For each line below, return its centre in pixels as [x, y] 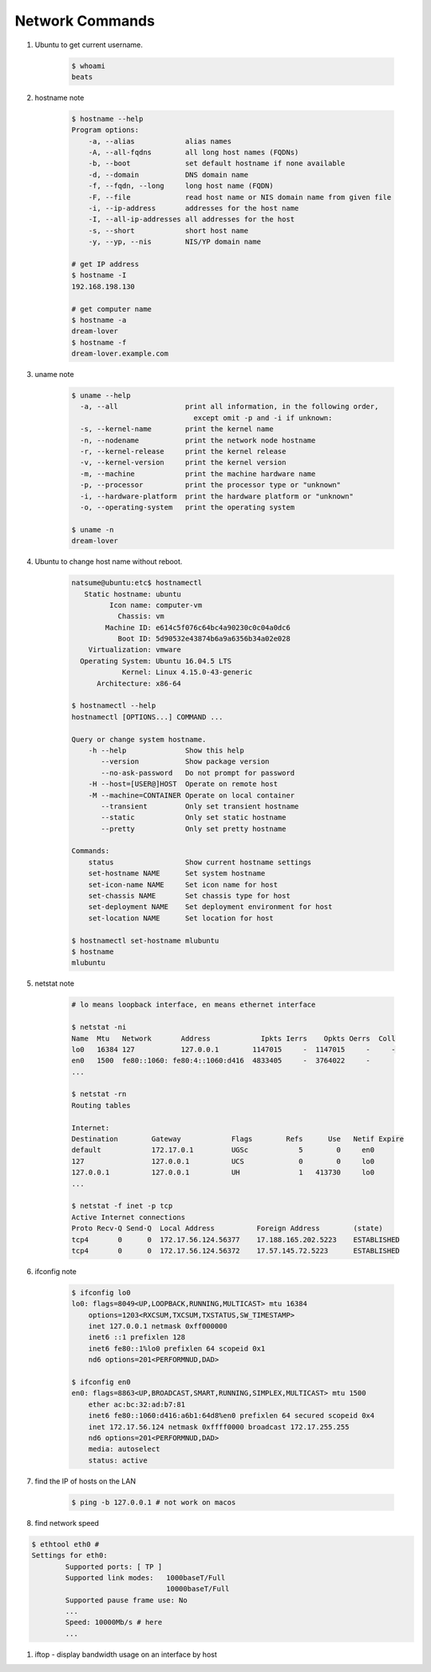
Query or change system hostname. [139, 739]
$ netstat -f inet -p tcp [122, 1206]
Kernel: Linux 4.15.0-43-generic [187, 672]
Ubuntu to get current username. [89, 45]
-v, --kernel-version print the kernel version [183, 463]
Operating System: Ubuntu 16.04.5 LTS [156, 661]
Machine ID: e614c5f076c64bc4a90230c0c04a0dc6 [198, 627]
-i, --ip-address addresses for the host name [194, 209]
